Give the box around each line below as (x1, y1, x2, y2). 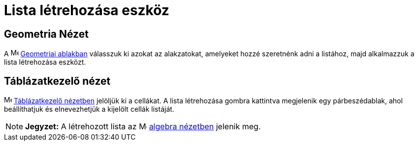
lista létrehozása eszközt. (4, 58, 86, 67)
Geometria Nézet (4, 27, 89, 40)
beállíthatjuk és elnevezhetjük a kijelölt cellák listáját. (4, 105, 174, 114)
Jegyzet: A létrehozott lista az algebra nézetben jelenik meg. (25, 121, 261, 132)
